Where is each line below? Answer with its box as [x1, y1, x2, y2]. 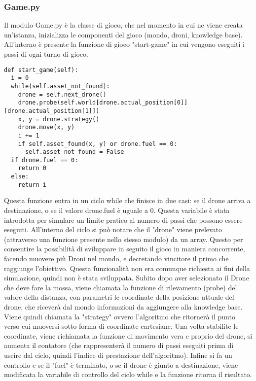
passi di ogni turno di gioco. [4, 49, 88, 59]
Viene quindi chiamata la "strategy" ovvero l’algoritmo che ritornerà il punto [4, 311, 235, 321]
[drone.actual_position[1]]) [4, 107, 100, 114]
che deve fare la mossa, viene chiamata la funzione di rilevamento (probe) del [4, 282, 237, 292]
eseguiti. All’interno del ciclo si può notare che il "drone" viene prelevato [4, 224, 222, 235]
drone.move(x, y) [18, 124, 75, 131]
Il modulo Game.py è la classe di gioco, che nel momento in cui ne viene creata [4, 20, 243, 30]
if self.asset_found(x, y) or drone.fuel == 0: [18, 140, 177, 147]
